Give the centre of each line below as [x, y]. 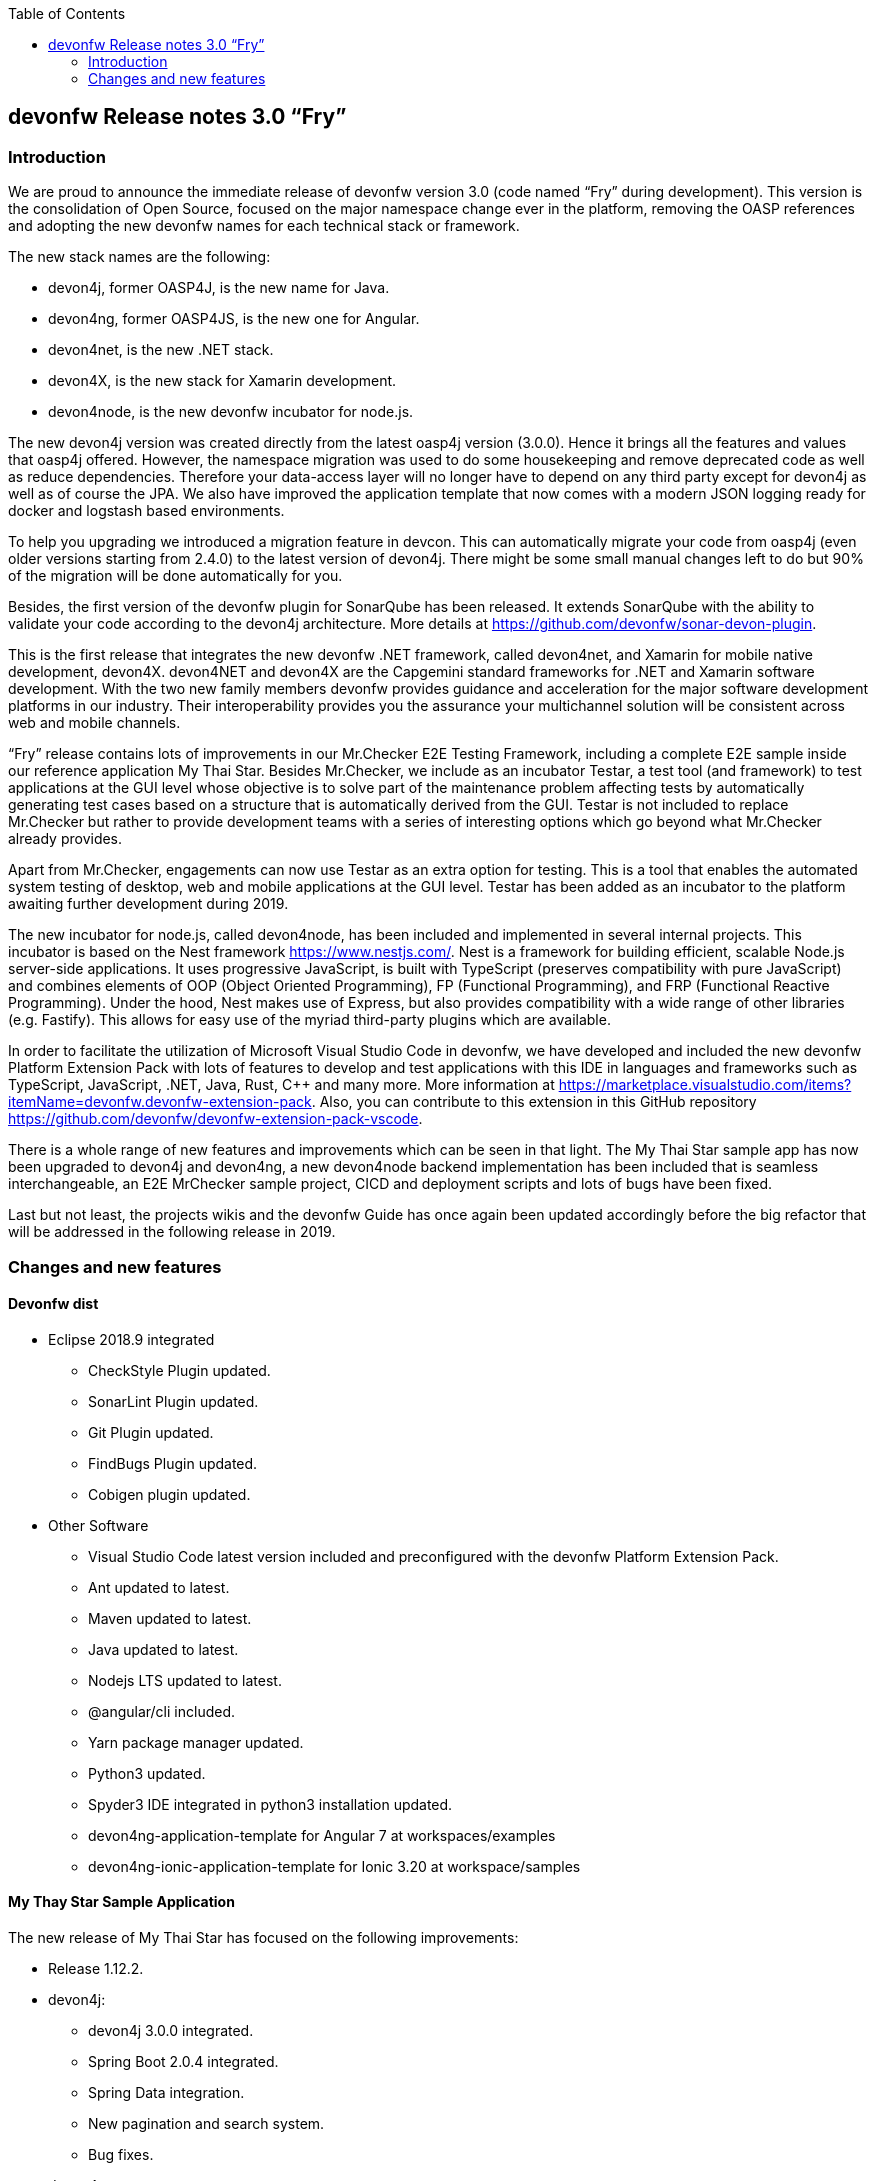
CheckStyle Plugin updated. [179, 1370]
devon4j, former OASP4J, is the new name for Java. [219, 288]
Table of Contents [67, 13]
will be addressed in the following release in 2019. [172, 1232]
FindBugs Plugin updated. [173, 1463]
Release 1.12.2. [96, 1969]
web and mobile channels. [94, 723]
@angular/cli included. [161, 1711]
